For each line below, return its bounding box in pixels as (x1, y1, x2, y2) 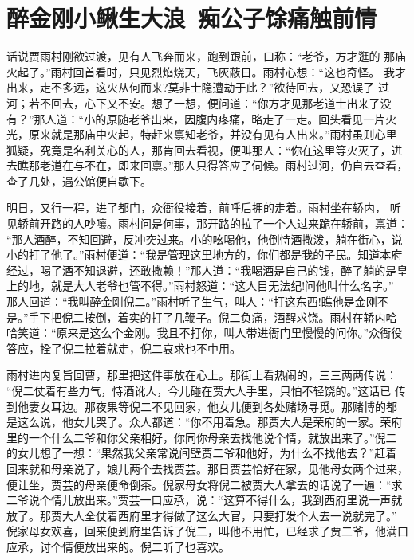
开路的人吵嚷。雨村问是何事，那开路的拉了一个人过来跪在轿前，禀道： (39, 215, 408, 232)
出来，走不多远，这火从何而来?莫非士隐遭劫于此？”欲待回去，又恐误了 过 (6, 79, 389, 96)
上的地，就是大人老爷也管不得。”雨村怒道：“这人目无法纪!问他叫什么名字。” (6, 277, 394, 294)
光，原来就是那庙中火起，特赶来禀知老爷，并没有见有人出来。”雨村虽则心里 (6, 126, 397, 143)
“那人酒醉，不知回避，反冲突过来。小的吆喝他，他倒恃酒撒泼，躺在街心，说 (6, 230, 403, 247)
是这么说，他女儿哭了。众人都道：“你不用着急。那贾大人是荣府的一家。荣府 (6, 413, 403, 430)
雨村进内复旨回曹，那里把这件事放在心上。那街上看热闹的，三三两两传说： (6, 366, 397, 383)
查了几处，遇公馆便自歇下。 (6, 172, 152, 189)
